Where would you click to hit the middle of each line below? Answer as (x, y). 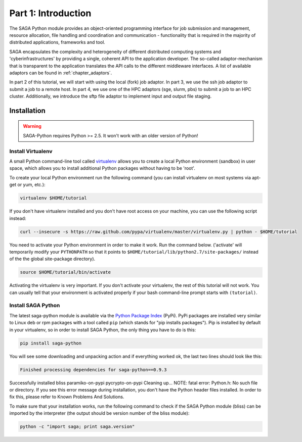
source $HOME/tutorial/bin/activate (66, 272)
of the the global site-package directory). (52, 259)
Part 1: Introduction (50, 13)
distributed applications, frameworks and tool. (57, 42)
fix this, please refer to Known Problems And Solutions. (67, 397)
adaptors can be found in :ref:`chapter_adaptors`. (61, 73)
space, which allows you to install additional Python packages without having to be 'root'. (102, 168)
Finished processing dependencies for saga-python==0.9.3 (93, 370)
